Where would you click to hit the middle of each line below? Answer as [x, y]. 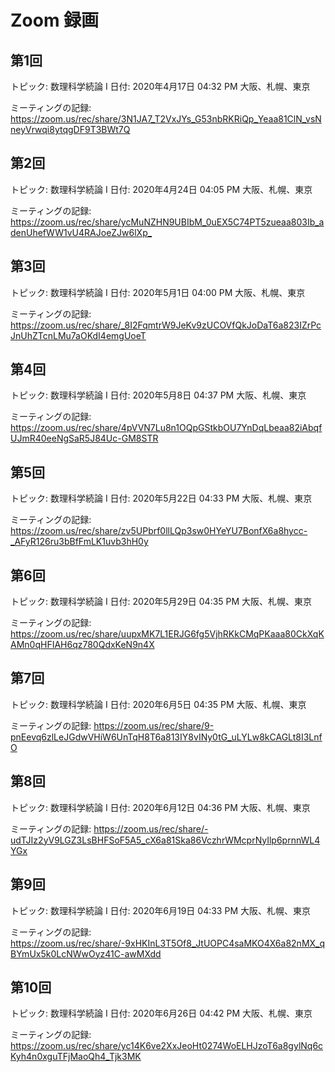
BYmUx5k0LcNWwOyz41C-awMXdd [86, 953]
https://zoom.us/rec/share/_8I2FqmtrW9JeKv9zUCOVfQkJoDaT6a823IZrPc [166, 325]
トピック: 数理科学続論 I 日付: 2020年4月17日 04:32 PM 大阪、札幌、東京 [160, 86]
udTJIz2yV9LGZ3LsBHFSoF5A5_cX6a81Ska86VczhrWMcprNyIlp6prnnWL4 [165, 840]
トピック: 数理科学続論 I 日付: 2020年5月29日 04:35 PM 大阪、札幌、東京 [161, 602]
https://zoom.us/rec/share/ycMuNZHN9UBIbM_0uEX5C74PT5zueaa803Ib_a [167, 222]
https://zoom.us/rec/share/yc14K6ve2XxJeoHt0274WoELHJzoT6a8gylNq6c [167, 1046]
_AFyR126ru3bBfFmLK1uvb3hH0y [79, 542]
